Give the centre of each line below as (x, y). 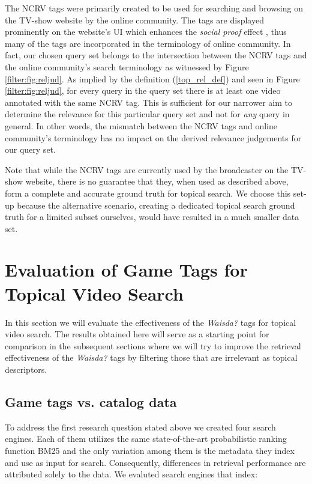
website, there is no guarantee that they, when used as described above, (157, 181)
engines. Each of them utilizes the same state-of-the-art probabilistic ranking (146, 439)
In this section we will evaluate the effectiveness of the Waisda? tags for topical (151, 322)
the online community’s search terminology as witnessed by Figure (127, 66)
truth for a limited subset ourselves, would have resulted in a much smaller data (152, 217)
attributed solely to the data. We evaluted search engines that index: (131, 474)
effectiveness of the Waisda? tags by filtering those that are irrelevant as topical (151, 357)
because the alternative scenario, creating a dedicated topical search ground (156, 205)
